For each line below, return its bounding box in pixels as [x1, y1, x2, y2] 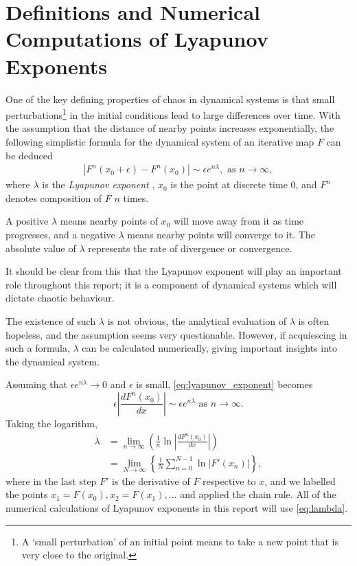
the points [5, 487, 48, 501]
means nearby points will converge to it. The [127, 227, 315, 242]
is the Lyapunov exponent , [42, 177, 155, 192]
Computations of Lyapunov [5, 25, 268, 53]
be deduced [5, 148, 53, 162]
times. [123, 190, 149, 205]
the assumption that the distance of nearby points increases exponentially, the [5, 121, 334, 135]
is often [298, 313, 330, 328]
